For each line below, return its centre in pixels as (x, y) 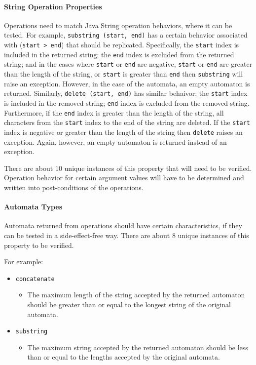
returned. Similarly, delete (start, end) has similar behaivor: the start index (126, 93)
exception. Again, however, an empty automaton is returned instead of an (115, 142)
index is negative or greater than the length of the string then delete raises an (123, 132)
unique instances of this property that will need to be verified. (158, 168)
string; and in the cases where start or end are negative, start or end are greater (128, 64)
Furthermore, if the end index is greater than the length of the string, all (114, 112)
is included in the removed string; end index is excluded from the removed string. (127, 102)
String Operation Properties (53, 6)
